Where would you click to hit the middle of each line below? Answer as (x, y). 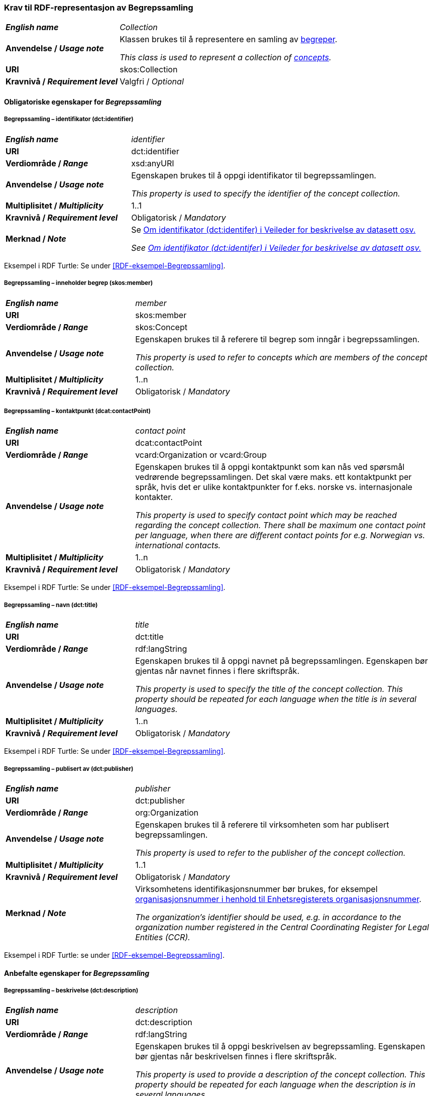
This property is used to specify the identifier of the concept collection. (266, 193)
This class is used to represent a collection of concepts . (226, 58)
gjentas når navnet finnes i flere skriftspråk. (218, 671)
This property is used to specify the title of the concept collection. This (269, 689)
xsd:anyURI (153, 163)
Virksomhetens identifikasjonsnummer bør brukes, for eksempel (256, 889)
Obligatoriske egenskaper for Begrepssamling (83, 102)
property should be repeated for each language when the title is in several (276, 699)
